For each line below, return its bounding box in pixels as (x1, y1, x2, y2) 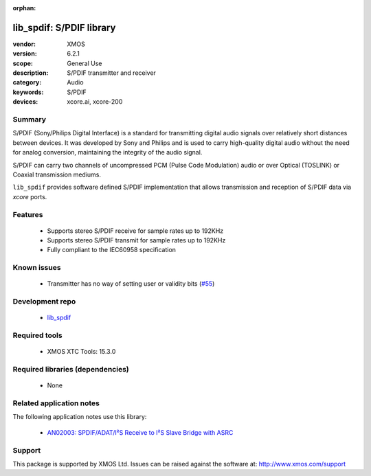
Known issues (12, 263, 61, 273)
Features (12, 209, 43, 219)
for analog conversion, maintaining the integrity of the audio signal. (12, 148, 203, 157)
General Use (67, 59, 102, 67)
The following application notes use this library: (12, 413, 147, 421)
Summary (12, 115, 47, 124)
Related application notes (12, 398, 100, 408)
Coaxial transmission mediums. (12, 170, 101, 179)
